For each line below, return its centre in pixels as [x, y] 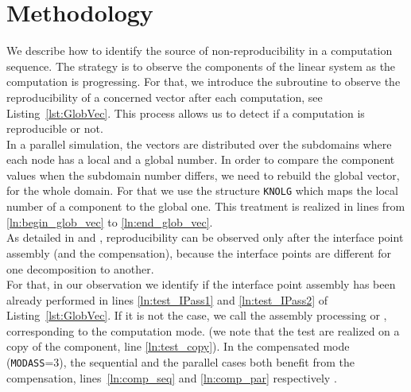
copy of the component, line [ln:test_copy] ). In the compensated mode [178, 346]
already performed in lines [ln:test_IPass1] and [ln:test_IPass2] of [167, 299]
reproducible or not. [55, 128]
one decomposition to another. [80, 268]
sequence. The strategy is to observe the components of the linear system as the [201, 66]
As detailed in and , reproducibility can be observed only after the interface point [205, 237]
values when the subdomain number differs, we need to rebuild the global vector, [203, 175]
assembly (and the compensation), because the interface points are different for [199, 252]
